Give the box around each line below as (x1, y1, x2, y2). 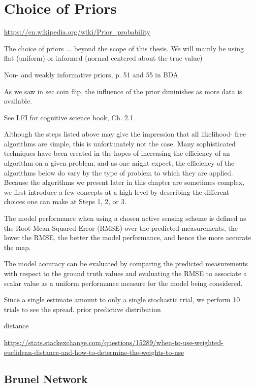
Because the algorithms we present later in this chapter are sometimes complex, (4, 177, 245, 187)
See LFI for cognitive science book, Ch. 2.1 (4, 112, 133, 122)
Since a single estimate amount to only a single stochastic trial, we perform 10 (4, 294, 240, 305)
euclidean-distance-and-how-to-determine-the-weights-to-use (4, 347, 184, 357)
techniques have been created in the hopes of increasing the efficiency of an (4, 148, 230, 158)
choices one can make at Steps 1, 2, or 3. (4, 196, 127, 207)
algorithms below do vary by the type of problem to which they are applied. (4, 167, 233, 177)
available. (4, 96, 32, 106)
